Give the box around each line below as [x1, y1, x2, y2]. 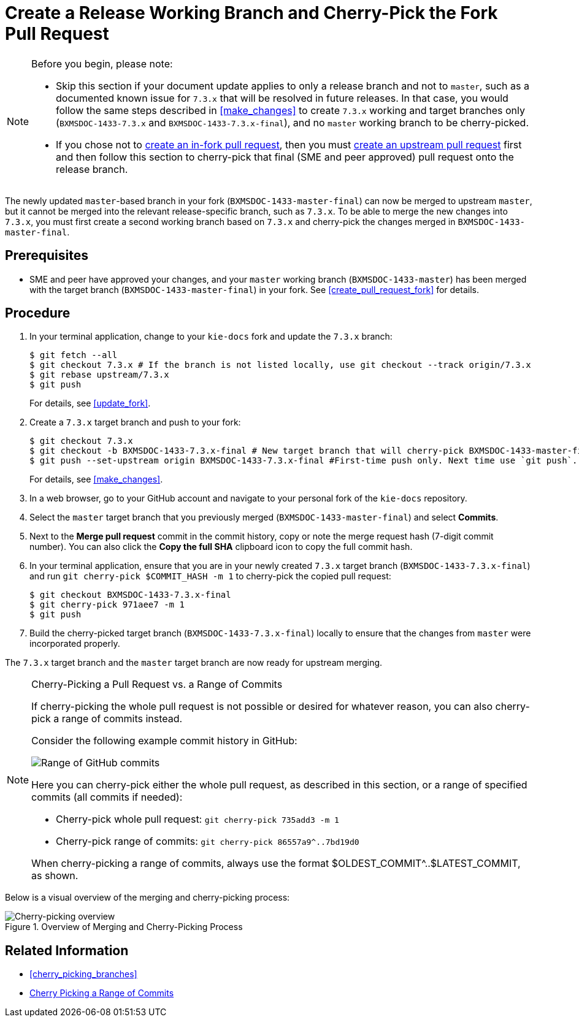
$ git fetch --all [29, 350, 118, 360]
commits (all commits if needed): [31, 791, 183, 804]
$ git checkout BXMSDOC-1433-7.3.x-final [29, 590, 231, 600]
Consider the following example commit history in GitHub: [31, 734, 297, 747]
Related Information [5, 942, 129, 958]
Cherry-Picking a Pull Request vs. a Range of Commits [31, 678, 283, 691]
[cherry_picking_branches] [29, 969, 137, 980]
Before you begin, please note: [31, 57, 173, 70]
